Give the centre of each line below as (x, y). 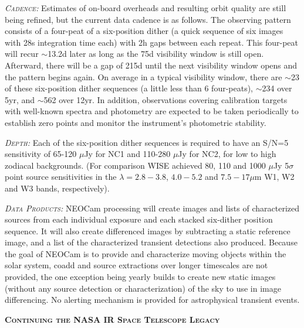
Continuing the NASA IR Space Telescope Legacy (112, 319)
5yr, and (20, 99)
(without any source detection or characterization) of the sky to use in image (143, 288)
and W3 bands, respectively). (57, 188)
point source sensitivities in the (61, 177)
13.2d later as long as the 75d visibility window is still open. (156, 54)
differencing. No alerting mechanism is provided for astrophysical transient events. (152, 300)
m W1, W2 (274, 177)
